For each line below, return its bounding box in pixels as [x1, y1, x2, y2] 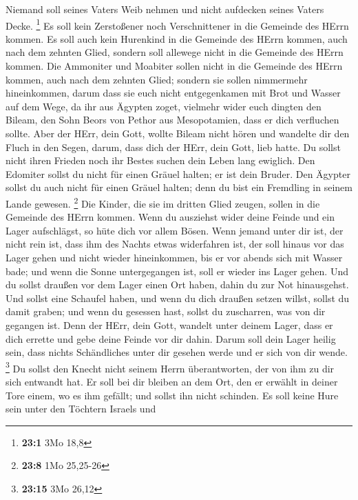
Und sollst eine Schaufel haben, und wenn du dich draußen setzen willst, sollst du [6, 290, 350, 305]
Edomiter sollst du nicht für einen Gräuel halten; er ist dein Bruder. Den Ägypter [6, 166, 350, 181]
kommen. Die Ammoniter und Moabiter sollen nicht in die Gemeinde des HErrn [6, 59, 343, 73]
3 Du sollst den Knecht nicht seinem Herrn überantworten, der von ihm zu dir [6, 359, 335, 375]
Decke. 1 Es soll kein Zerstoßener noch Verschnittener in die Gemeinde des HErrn [6, 16, 349, 32]
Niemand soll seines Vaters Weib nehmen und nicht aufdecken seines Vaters [6, 2, 324, 16]
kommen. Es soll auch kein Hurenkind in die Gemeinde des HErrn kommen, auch [6, 31, 348, 46]
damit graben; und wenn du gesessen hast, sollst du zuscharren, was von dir [6, 304, 326, 319]
